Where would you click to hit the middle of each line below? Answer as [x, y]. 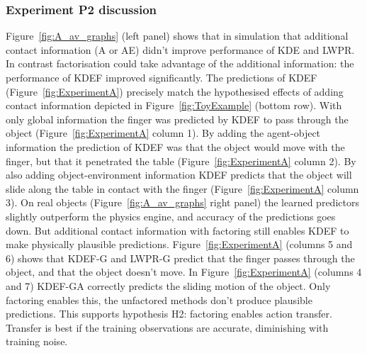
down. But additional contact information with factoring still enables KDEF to [177, 230]
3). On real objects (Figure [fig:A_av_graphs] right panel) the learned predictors [182, 202]
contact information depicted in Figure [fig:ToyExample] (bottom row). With [174, 105]
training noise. [37, 341]
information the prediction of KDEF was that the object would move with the [175, 146]
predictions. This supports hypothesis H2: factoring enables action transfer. [169, 314]
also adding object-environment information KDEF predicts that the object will [179, 175]
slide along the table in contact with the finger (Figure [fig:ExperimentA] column [182, 188]
